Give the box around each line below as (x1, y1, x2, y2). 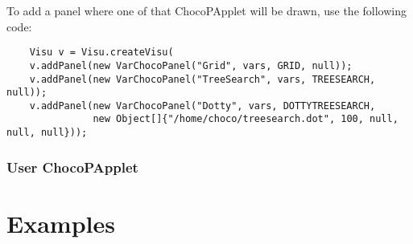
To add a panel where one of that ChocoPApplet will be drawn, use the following (6, 2, 407, 18)
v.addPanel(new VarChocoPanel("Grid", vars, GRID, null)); (29, 59, 353, 71)
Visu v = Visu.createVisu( (29, 47, 174, 59)
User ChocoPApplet (6, 157, 138, 177)
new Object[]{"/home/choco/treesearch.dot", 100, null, (93, 113, 399, 125)
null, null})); (6, 127, 88, 139)
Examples (6, 206, 115, 239)
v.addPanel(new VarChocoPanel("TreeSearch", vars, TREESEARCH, (29, 73, 376, 85)
